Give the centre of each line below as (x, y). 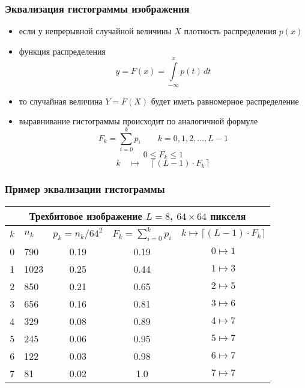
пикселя (228, 216)
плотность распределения (230, 31)
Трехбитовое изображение (86, 216)
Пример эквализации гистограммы (85, 189)
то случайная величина (61, 101)
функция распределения (62, 51)
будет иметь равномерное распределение (225, 101)
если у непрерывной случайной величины (95, 31)
